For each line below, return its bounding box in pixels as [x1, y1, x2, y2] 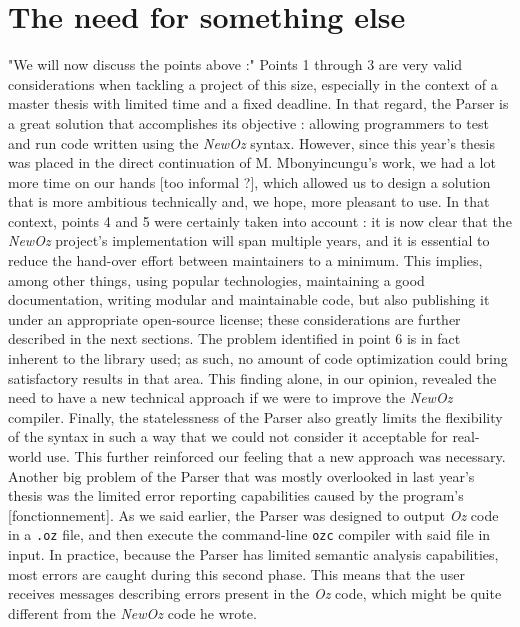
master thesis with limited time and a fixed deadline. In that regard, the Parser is [8, 93, 509, 114]
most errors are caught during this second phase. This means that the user [8, 563, 465, 584]
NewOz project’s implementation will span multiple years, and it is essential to [8, 230, 490, 251]
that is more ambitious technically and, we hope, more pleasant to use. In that [8, 191, 490, 212]
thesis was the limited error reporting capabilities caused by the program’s [8, 485, 464, 506]
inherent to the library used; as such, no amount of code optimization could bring [8, 348, 508, 369]
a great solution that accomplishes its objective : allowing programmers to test [8, 112, 489, 133]
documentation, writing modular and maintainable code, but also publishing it [8, 289, 490, 310]
